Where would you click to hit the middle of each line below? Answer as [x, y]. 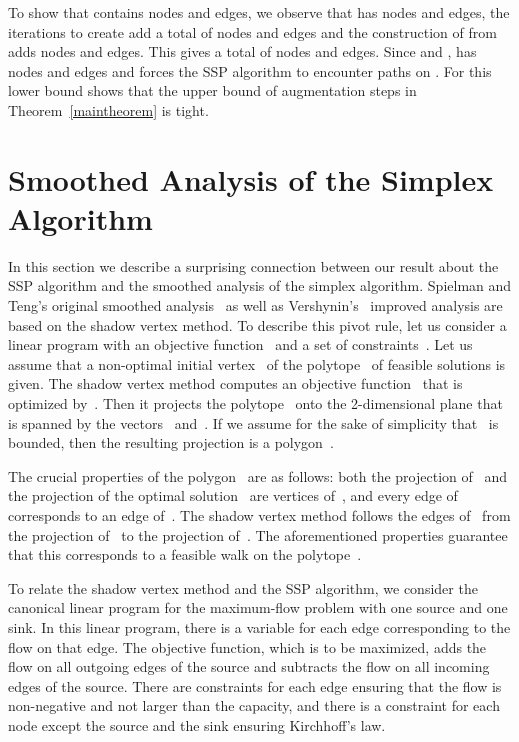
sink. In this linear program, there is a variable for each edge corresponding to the [259, 626]
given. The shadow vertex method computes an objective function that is [235, 383]
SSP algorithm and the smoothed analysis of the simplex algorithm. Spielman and [260, 285]
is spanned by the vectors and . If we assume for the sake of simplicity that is [253, 422]
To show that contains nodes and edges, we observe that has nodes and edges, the [259, 12]
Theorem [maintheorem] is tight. [108, 109]
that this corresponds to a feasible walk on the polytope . [185, 554]
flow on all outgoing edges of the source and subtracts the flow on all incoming [249, 666]
